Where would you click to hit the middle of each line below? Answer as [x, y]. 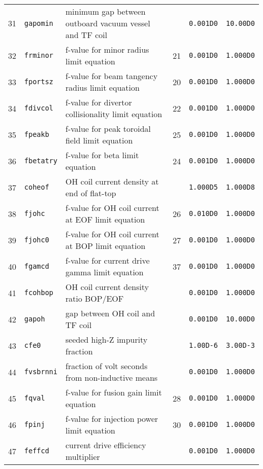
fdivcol [39, 108]
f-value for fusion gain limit [114, 392]
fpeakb [37, 134]
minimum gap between [105, 11]
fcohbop [39, 293]
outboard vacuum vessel [108, 23]
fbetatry [41, 161]
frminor [39, 55]
